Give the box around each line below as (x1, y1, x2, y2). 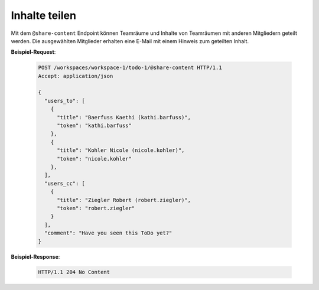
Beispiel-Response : (11, 253, 60, 260)
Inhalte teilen (11, 9, 77, 22)
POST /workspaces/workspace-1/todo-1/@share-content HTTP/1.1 (38, 64, 222, 71)
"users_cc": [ (44, 180, 86, 187)
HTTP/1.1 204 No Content (38, 269, 110, 276)
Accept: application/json (38, 73, 113, 79)
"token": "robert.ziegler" (57, 204, 135, 211)
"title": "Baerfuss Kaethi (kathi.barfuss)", (57, 114, 191, 120)
